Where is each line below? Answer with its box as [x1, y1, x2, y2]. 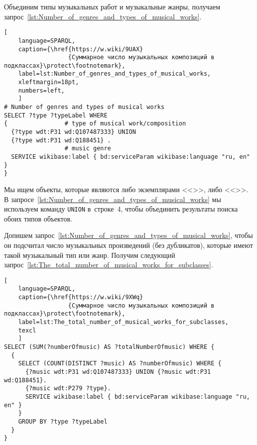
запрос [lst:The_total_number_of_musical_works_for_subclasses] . [4, 259, 213, 270]
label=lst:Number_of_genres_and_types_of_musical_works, [18, 70, 211, 78]
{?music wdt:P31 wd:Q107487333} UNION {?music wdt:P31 [25, 368, 211, 376]
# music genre [64, 145, 111, 152]
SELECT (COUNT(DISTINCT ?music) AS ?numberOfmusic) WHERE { [18, 360, 222, 367]
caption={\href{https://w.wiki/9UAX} [18, 45, 143, 53]
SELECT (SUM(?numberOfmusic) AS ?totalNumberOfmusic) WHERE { [4, 343, 215, 351]
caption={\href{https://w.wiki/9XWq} [18, 294, 143, 301]
